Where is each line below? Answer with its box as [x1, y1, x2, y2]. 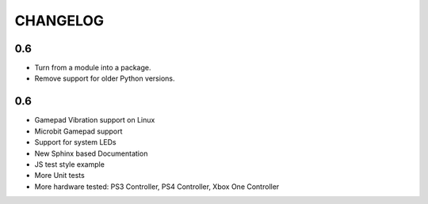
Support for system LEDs [34, 138, 117, 147]
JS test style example [34, 159, 105, 169]
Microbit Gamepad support [34, 127, 123, 136]
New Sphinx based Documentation [34, 149, 148, 158]
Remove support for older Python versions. [34, 74, 175, 83]
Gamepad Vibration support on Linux [34, 115, 155, 125]
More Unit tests [34, 171, 85, 180]
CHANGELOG [14, 12, 105, 29]
